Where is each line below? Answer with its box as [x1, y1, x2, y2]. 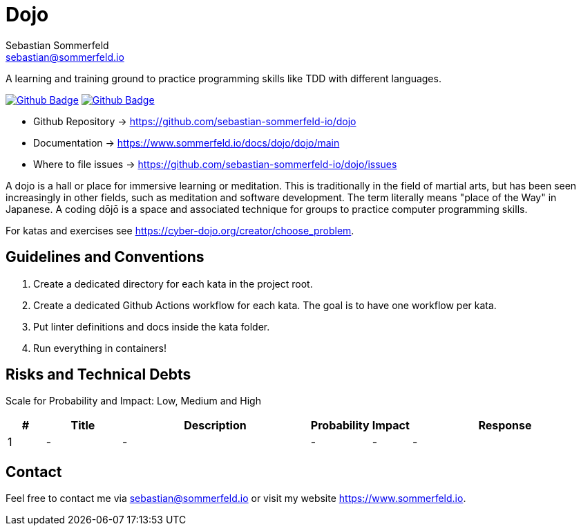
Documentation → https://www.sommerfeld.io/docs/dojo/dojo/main [33, 136, 340, 149]
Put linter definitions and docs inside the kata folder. [33, 320, 270, 333]
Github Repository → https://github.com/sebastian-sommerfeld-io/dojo [33, 115, 356, 127]
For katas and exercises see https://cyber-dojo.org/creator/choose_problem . [6, 224, 354, 236]
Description [184, 418, 247, 433]
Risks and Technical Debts [6, 366, 191, 384]
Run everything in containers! [33, 342, 167, 354]
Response [478, 418, 532, 433]
